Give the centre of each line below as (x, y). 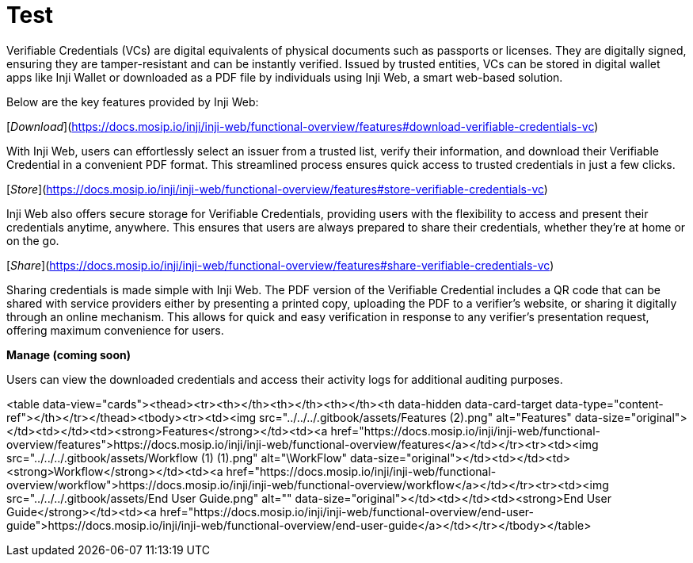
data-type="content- (609, 404)
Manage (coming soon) (69, 354)
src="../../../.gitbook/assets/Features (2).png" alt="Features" (415, 417)
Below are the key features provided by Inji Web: (133, 101)
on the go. (33, 240)
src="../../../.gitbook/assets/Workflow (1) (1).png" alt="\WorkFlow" (177, 458)
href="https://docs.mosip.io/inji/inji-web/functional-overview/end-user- (346, 511)
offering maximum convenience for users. (115, 330)
